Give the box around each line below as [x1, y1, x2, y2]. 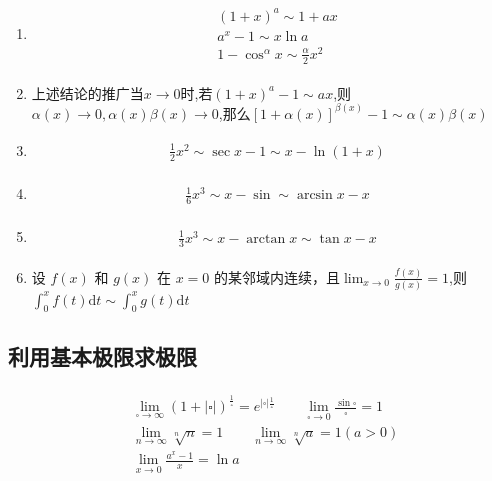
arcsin [296, 188, 333, 203]
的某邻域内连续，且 [213, 266, 340, 287]
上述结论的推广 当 [31, 82, 144, 103]
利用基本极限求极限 [8, 340, 197, 371]
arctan [246, 231, 286, 246]
